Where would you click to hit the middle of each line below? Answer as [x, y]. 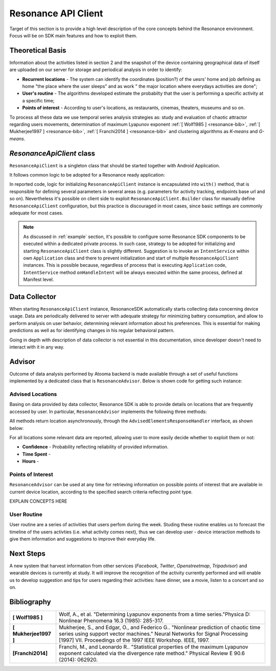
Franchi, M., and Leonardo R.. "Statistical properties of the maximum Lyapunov [154, 646]
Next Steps [27, 554]
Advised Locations [33, 394]
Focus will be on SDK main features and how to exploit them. [73, 35]
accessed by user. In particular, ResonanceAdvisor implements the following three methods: [108, 412]
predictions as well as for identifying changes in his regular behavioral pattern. [92, 331]
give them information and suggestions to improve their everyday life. [83, 539]
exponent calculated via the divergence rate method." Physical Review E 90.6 [152, 653]
